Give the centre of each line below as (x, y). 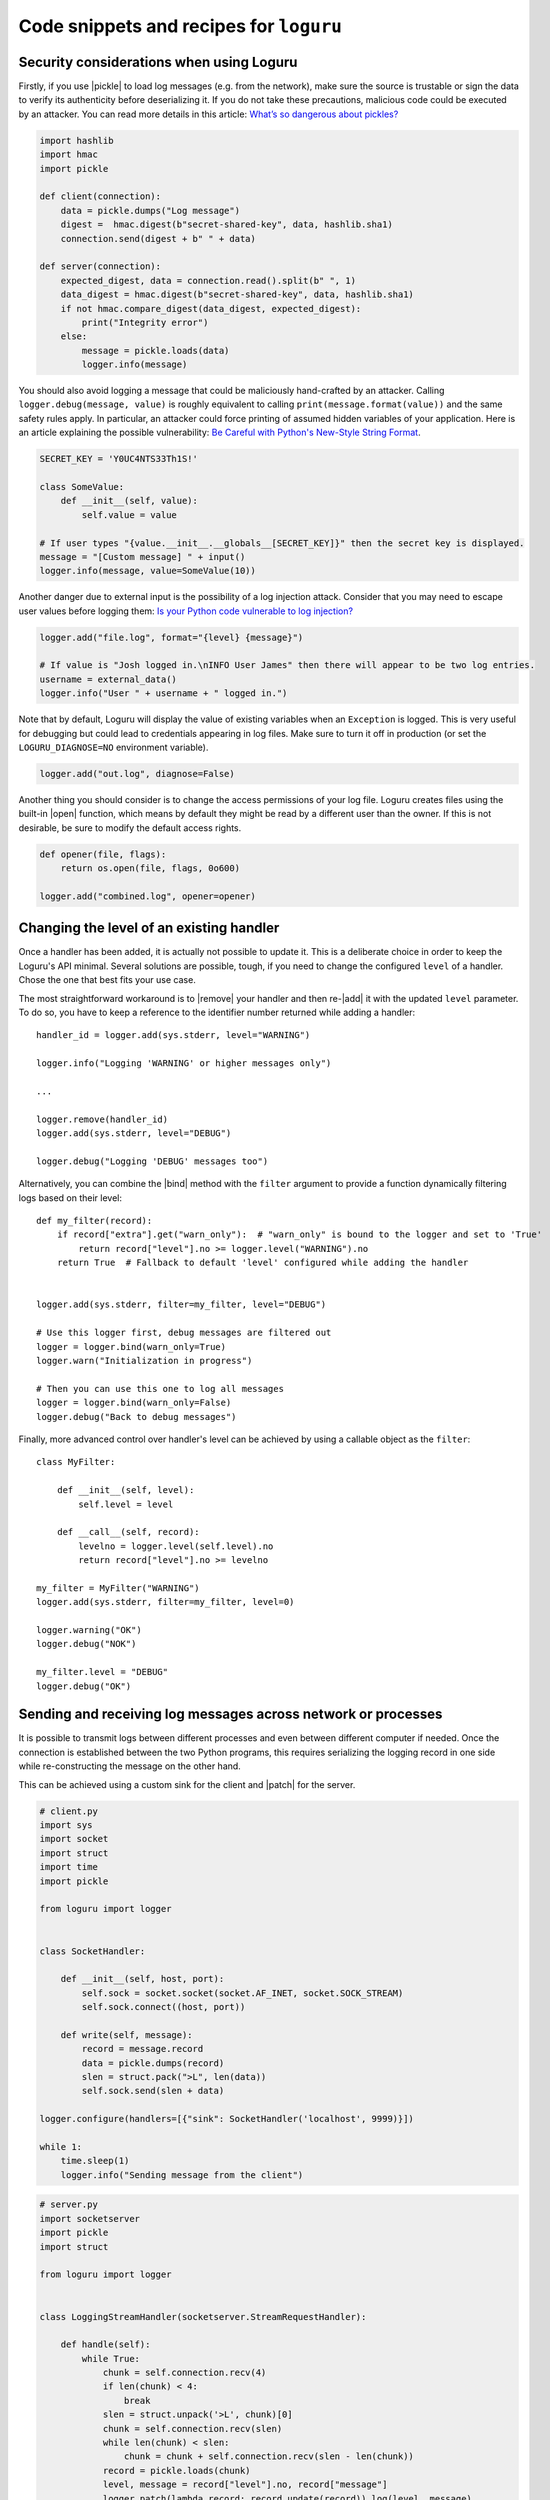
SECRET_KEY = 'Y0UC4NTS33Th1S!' (119, 459)
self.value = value (129, 514)
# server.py (69, 2204)
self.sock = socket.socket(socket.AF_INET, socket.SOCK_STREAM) (242, 1993)
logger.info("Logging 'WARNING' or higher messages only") (184, 1063)
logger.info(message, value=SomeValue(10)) (148, 571)
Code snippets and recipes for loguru (180, 26)
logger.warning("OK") (89, 1630)
